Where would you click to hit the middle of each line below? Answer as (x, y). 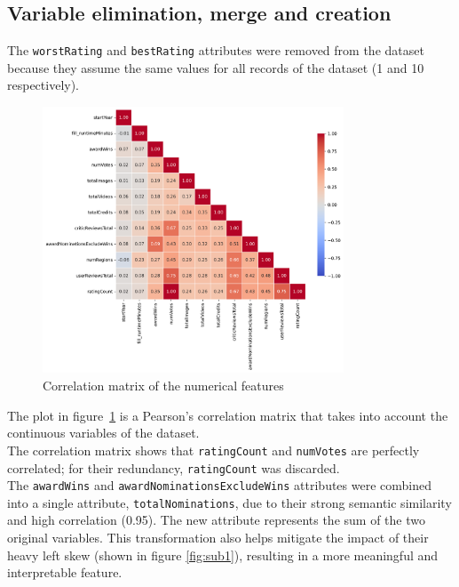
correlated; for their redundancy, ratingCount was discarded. (174, 467)
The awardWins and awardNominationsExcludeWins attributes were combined (220, 485)
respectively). (44, 85)
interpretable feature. (65, 572)
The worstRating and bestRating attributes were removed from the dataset (216, 50)
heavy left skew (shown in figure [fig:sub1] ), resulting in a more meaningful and (223, 555)
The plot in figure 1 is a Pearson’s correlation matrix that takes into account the (228, 415)
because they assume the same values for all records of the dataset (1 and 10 (216, 67)
